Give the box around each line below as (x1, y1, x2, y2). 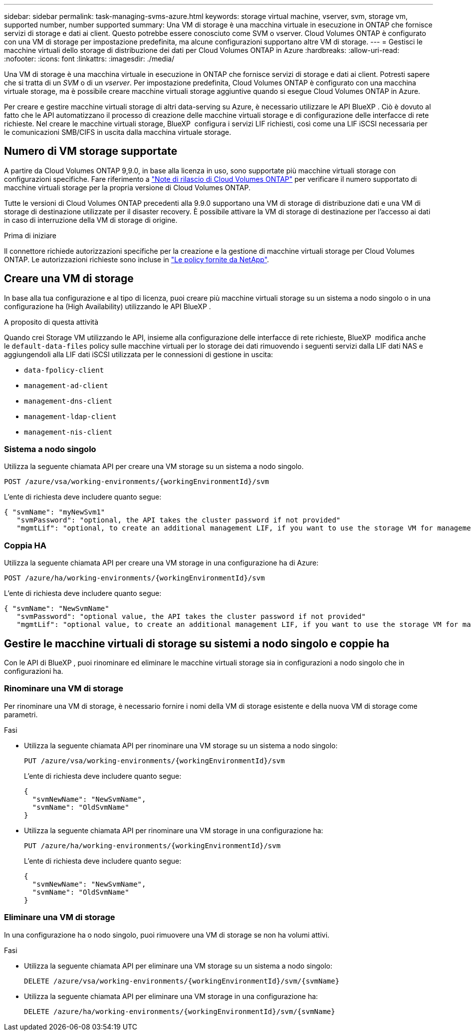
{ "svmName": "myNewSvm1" (4, 508, 105, 517)
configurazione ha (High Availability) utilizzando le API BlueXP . (4, 302, 211, 311)
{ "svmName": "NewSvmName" (4, 604, 109, 613)
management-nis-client (24, 428, 113, 436)
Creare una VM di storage (4, 272, 134, 285)
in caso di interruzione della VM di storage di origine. (4, 215, 178, 224)
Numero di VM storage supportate (4, 145, 178, 158)
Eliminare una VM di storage (4, 912, 115, 923)
